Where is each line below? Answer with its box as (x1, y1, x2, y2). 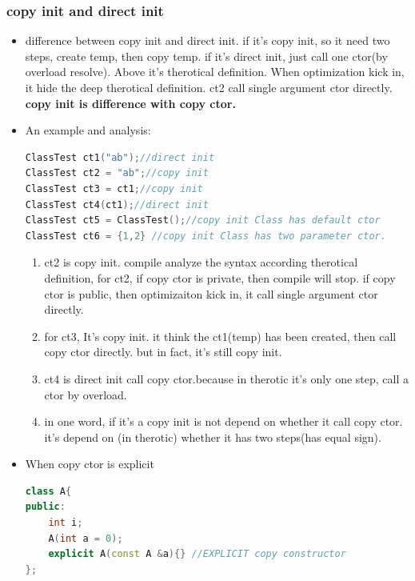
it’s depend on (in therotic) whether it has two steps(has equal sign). (44, 428, 381, 445)
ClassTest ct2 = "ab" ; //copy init (25, 167, 209, 179)
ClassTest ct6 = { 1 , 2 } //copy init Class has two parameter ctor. (25, 230, 386, 242)
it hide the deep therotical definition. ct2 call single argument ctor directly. (25, 79, 393, 95)
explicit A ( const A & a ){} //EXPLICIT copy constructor (48, 548, 346, 560)
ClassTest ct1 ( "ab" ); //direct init (25, 151, 215, 163)
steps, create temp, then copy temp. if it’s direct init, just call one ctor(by (25, 47, 388, 64)
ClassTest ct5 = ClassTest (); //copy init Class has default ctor (25, 214, 381, 226)
